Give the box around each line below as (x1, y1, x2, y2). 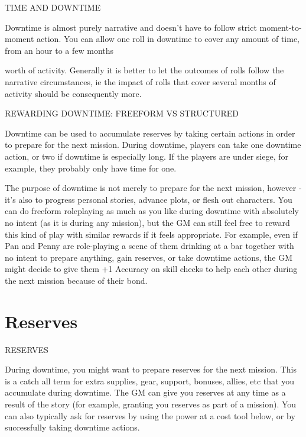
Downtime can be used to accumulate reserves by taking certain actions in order (5, 127, 295, 139)
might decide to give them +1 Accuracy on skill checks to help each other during (5, 263, 298, 275)
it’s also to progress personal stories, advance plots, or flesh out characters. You (5, 193, 292, 205)
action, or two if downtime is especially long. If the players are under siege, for (5, 150, 288, 162)
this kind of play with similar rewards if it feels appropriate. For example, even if (5, 228, 298, 240)
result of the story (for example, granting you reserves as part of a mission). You (5, 397, 297, 410)
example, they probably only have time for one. (5, 161, 177, 174)
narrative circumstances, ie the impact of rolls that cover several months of (5, 75, 276, 88)
